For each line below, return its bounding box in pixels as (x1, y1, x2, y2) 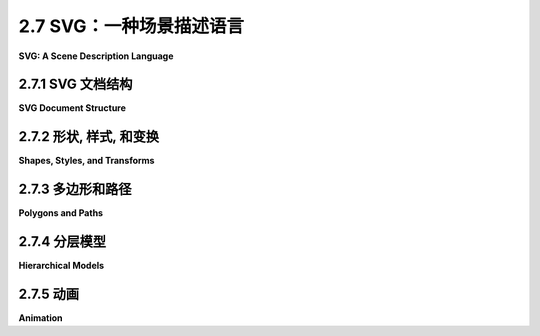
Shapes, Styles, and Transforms (18, 155, 155, 167)
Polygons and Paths (18, 207, 104, 219)
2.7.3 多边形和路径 (18, 181, 132, 198)
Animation (18, 312, 64, 324)
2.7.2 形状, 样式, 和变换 (18, 128, 160, 145)
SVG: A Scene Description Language (18, 50, 174, 62)
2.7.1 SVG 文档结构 (18, 76, 133, 93)
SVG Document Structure (18, 102, 127, 114)
